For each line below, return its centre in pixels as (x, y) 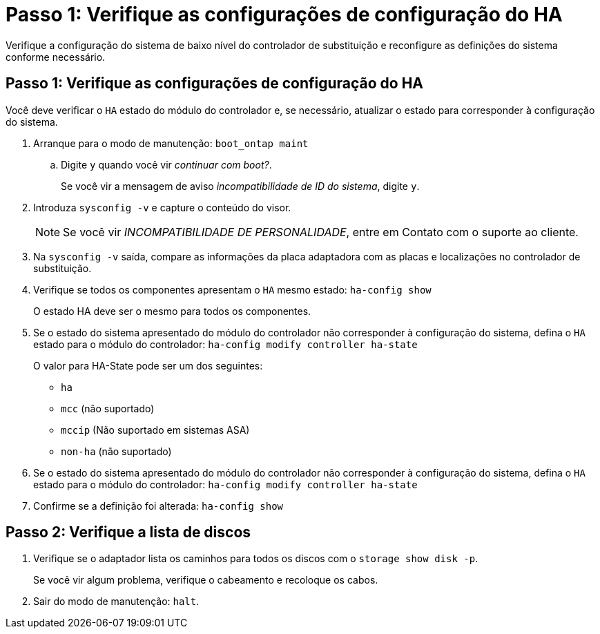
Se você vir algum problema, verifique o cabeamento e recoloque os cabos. (206, 580)
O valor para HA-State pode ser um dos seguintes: (148, 365)
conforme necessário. (56, 57)
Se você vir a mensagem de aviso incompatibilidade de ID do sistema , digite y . (240, 186)
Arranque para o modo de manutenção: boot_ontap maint (171, 143)
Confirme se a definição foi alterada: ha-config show (158, 506)
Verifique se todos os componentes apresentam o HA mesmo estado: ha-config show (232, 289)
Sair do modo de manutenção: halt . (116, 602)
